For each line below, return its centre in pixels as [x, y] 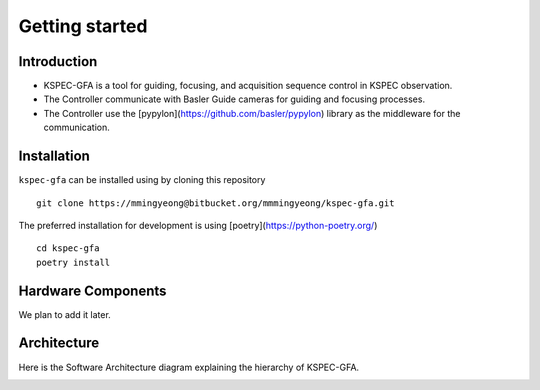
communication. [76, 127]
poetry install [73, 262]
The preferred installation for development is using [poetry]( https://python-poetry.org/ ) [198, 225]
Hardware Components [92, 290]
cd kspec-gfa [68, 248]
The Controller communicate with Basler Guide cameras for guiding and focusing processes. [234, 99]
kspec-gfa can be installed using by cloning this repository [142, 180]
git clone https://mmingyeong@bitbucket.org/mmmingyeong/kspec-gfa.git [215, 203]
